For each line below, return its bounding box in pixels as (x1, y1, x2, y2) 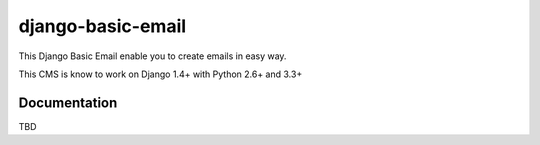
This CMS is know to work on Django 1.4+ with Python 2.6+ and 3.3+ (18, 68, 303, 80)
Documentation (18, 94, 118, 111)
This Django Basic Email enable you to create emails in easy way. (18, 50, 287, 62)
